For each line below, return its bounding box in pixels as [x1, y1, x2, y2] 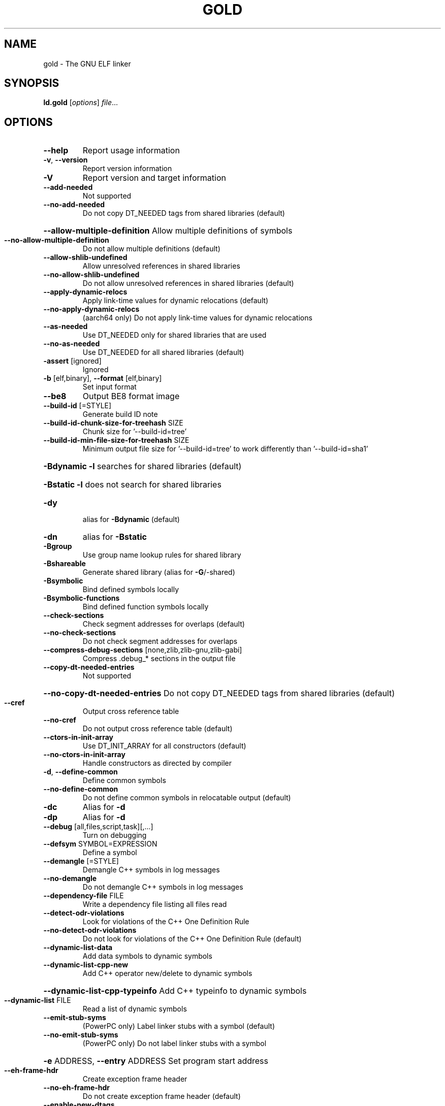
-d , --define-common [43, 767, 118, 776]
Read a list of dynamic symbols [82, 1004, 187, 1014]
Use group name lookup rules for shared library [82, 550, 241, 560]
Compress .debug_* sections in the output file [82, 654, 236, 663]
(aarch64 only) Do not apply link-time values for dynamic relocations [82, 313, 312, 322]
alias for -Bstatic [82, 532, 147, 542]
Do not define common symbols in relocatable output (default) [82, 793, 291, 802]
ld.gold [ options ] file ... [43, 98, 118, 107]
